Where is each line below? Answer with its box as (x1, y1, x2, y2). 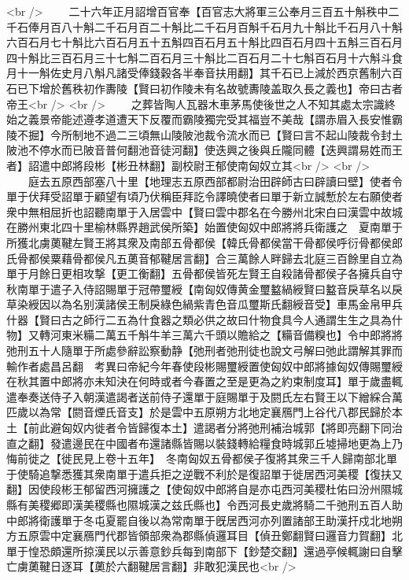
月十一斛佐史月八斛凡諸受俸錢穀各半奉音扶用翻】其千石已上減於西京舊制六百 (6, 65, 403, 81)
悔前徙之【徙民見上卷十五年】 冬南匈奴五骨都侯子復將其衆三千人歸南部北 (6, 450, 386, 467)
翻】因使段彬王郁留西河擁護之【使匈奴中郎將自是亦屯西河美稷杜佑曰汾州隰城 (6, 481, 403, 497)
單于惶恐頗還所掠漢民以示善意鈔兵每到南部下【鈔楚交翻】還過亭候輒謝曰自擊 (6, 542, 403, 559)
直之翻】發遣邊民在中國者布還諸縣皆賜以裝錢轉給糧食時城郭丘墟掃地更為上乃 (6, 434, 403, 451)
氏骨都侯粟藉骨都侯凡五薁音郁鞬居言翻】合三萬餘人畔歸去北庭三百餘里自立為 (6, 249, 403, 266)
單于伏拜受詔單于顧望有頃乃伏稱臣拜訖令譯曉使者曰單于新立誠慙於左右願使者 (6, 188, 403, 205)
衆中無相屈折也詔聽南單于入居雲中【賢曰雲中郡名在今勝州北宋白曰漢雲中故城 (6, 203, 403, 220)
